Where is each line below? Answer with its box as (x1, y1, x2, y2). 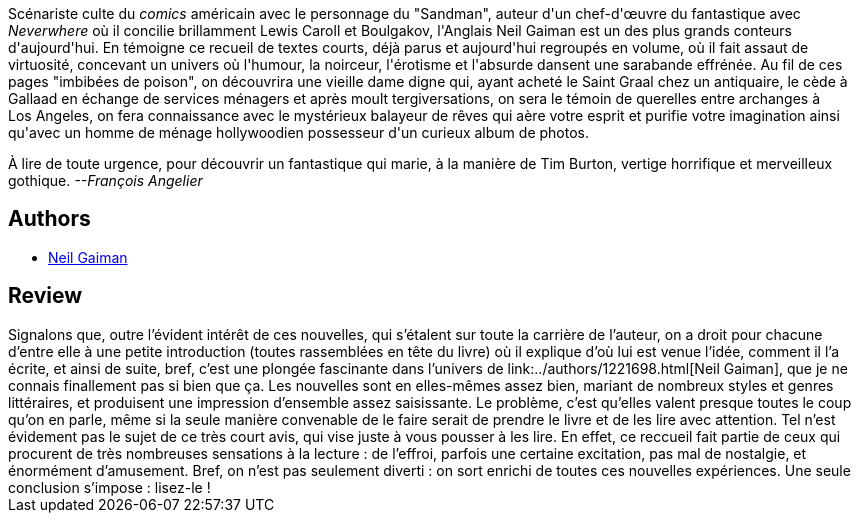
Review (8, 283, 83, 309)
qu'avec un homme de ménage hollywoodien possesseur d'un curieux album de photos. (8, 124, 589, 141)
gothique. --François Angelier (8, 172, 203, 189)
